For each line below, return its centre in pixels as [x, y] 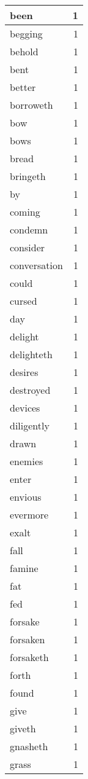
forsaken [28, 639]
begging [26, 33]
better [23, 87]
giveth [23, 728]
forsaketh [29, 657]
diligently [30, 425]
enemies [27, 461]
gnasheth [29, 746]
